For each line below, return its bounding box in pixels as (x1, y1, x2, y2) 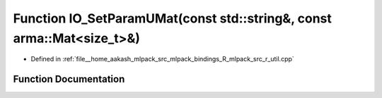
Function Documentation (13, 73, 125, 85)
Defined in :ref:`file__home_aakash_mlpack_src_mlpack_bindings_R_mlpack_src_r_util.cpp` (30, 55, 295, 63)
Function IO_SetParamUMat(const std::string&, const (13, 11, 332, 26)
